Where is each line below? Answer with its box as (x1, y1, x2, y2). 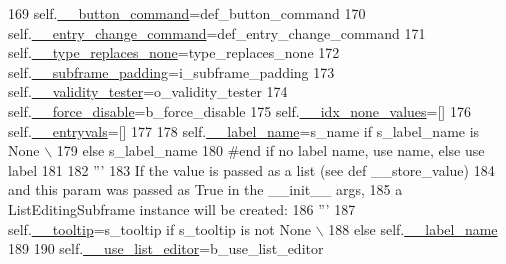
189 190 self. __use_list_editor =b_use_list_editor (8, 238, 324, 259)
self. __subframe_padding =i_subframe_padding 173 (8, 61, 335, 82)
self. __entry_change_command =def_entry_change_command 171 (8, 22, 426, 43)
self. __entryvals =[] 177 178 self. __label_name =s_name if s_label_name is (8, 120, 480, 141)
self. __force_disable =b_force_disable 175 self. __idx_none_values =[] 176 (8, 100, 471, 121)
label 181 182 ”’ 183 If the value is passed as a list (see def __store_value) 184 (8, 159, 495, 180)
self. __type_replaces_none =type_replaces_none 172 (8, 42, 340, 63)
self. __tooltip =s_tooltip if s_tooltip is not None (8, 218, 311, 239)
